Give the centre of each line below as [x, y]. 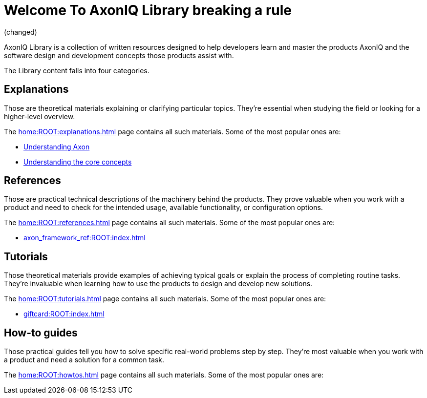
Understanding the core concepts [78, 162]
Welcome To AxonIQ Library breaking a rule [148, 10]
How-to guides [41, 333]
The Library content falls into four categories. [77, 70]
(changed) [21, 32]
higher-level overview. [40, 116]
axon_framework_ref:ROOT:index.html [85, 238]
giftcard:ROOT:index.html [64, 314]
